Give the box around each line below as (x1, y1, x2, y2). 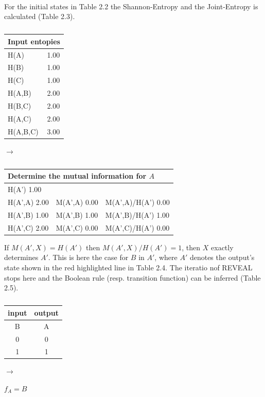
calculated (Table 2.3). (4, 11, 75, 22)
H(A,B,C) (8, 126, 39, 136)
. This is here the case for (48, 252, 129, 263)
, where (154, 252, 178, 263)
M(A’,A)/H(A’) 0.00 (105, 197, 170, 208)
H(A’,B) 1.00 (8, 209, 49, 220)
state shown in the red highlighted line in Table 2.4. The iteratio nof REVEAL (4, 262, 253, 273)
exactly (211, 241, 234, 252)
